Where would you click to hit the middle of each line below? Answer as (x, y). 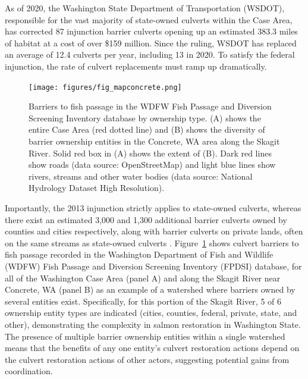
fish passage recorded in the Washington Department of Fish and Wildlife (139, 254)
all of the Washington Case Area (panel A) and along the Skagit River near (143, 278)
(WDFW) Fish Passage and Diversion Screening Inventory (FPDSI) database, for (153, 266)
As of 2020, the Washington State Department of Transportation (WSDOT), (145, 8)
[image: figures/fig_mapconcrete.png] (105, 87)
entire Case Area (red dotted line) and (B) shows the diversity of (147, 129)
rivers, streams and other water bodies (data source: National (141, 176)
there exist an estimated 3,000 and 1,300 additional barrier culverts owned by (146, 219)
